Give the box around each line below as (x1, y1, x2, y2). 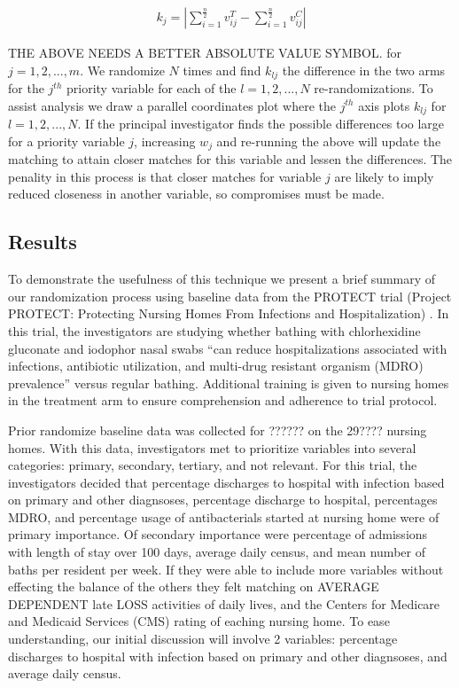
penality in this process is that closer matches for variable (8, 167, 322, 185)
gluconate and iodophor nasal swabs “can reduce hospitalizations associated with (8, 339, 447, 357)
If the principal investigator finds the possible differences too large (85, 114, 445, 133)
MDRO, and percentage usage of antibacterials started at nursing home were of (8, 507, 440, 526)
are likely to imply (334, 167, 434, 185)
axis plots (358, 96, 410, 114)
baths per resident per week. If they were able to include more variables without (8, 559, 444, 578)
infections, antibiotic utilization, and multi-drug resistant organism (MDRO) (8, 356, 424, 375)
